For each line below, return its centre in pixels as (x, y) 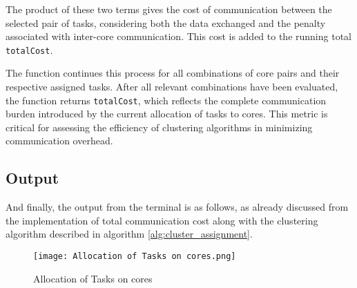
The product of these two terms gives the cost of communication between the (169, 9)
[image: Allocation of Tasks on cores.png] (135, 257)
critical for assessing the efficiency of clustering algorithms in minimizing (159, 127)
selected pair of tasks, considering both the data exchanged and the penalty (166, 22)
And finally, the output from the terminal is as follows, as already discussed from (177, 207)
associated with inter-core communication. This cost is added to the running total (178, 36)
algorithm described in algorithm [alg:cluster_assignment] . (129, 234)
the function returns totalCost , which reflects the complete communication (166, 100)
